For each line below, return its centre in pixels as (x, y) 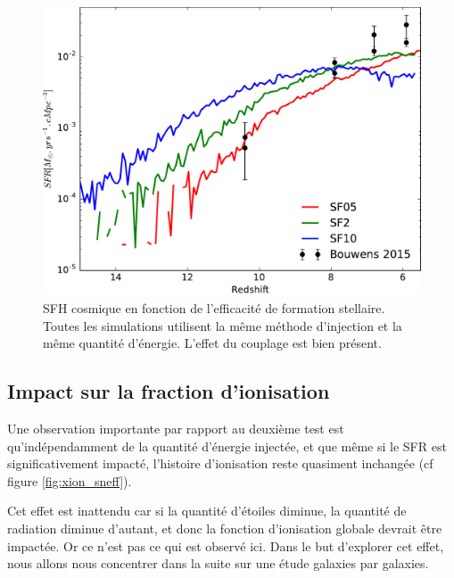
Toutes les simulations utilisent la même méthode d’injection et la (223, 325)
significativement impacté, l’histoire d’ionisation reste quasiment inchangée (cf (220, 463)
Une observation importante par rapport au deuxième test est (176, 428)
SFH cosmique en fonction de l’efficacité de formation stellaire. (214, 307)
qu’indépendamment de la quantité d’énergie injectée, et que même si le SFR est (227, 446)
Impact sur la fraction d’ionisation (169, 391)
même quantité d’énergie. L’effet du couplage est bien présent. (212, 343)
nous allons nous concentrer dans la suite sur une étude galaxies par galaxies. (218, 563)
